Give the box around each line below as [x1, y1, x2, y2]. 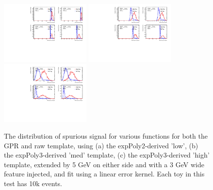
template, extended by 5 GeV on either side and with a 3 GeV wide [4, 159, 204, 169]
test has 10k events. [4, 178, 62, 188]
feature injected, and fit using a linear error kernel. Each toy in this [4, 169, 205, 179]
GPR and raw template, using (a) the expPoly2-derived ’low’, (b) [4, 140, 198, 150]
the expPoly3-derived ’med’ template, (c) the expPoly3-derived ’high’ [4, 150, 210, 160]
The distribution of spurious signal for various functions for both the [4, 130, 208, 141]
